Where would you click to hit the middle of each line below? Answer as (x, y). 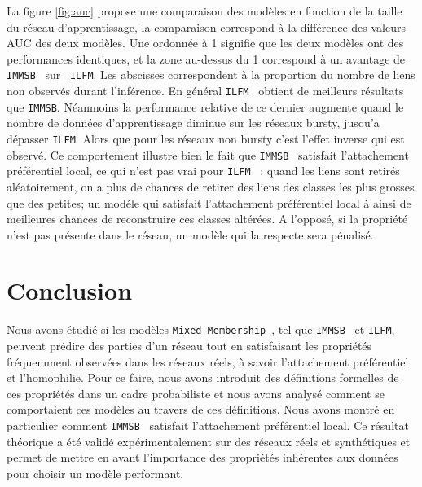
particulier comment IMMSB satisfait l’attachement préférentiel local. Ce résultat (208, 426)
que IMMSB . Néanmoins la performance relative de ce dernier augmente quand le (205, 106)
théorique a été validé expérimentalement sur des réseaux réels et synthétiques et (209, 441)
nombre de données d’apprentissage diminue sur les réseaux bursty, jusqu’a (193, 123)
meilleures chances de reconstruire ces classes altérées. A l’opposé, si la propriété (207, 219)
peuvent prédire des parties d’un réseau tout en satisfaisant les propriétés (189, 346)
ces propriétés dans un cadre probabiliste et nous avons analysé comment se (196, 393)
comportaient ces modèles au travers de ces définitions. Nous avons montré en (201, 409)
